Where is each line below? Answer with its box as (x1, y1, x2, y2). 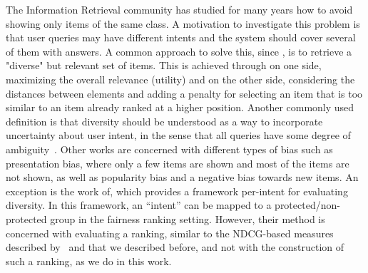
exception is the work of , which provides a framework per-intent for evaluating (6, 183, 348, 198)
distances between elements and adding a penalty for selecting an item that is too (6, 86, 363, 101)
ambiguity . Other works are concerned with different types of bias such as (6, 141, 333, 156)
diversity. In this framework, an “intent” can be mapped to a (6, 197, 272, 212)
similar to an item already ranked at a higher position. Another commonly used (6, 100, 354, 115)
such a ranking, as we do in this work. (6, 253, 172, 268)
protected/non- (275, 197, 340, 212)
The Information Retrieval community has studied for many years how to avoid (6, 2, 353, 16)
